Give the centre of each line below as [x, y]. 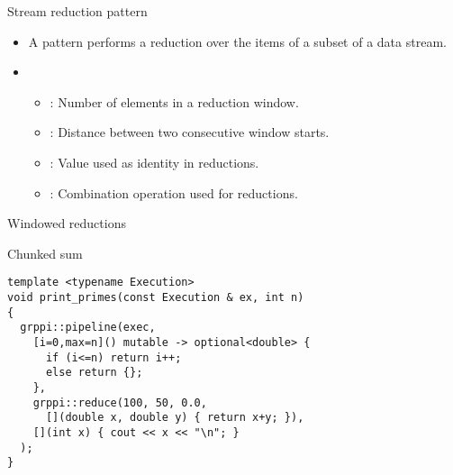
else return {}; [94, 373]
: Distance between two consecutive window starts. [190, 132]
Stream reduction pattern [77, 11]
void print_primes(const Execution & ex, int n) [156, 297]
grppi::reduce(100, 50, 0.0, [120, 402]
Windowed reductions [67, 223]
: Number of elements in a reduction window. [174, 101]
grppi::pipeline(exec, [88, 328]
